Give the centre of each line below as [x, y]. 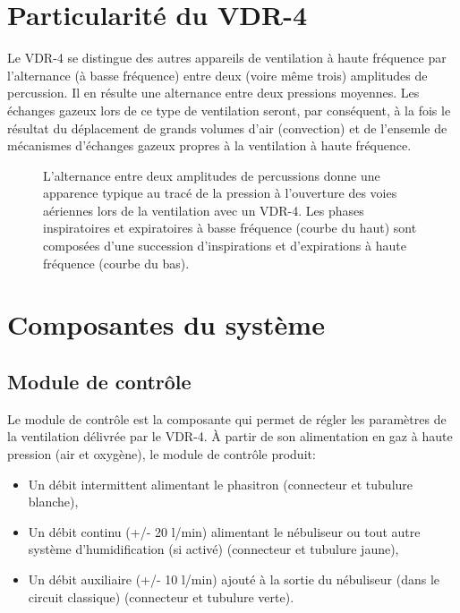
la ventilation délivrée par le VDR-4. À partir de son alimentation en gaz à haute [230, 436]
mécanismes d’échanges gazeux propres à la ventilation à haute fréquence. [209, 145]
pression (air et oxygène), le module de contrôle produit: [162, 454]
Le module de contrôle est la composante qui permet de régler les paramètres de [227, 418]
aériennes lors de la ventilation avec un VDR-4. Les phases [204, 210]
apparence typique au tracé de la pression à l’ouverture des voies [220, 193]
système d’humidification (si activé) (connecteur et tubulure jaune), [213, 549]
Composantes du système [166, 324]
